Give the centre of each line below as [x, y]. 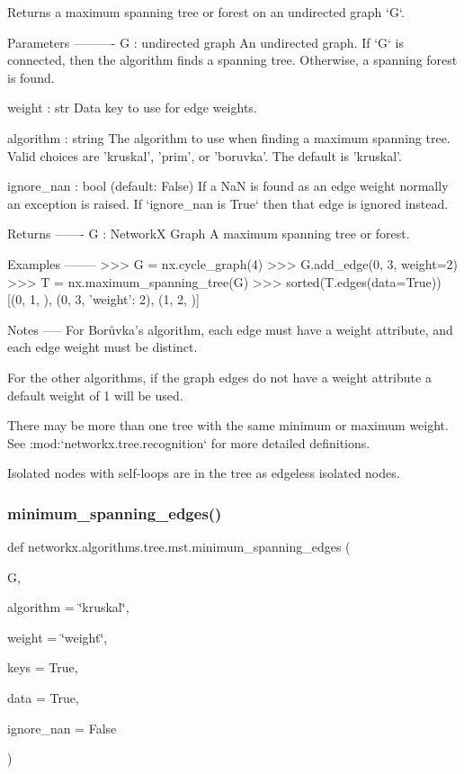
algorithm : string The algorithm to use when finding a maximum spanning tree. [229, 137]
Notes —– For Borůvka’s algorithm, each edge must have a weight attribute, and [230, 329]
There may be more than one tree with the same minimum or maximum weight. [228, 425]
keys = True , [43, 667]
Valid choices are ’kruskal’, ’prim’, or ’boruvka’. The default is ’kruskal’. [205, 155]
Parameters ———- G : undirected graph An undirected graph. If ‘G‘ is [206, 42]
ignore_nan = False [62, 728]
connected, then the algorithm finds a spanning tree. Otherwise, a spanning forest [232, 60]
